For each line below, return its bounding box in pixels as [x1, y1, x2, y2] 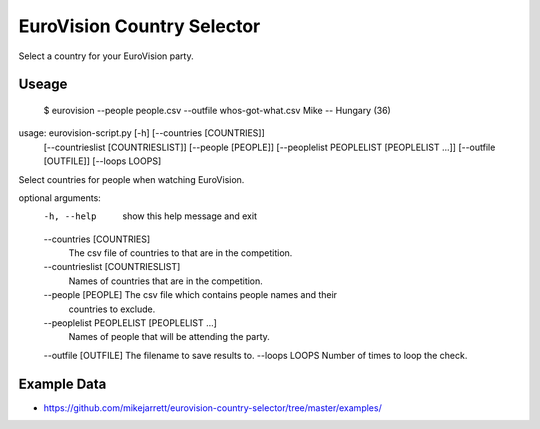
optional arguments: [18, 191, 102, 204]
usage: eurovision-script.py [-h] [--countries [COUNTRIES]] [18, 127, 265, 139]
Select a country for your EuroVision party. [18, 50, 194, 62]
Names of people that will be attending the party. [68, 331, 270, 343]
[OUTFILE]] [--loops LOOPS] [43, 155, 162, 167]
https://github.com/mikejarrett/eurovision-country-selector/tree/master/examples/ [43, 401, 382, 414]
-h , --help [43, 211, 97, 222]
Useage [18, 76, 68, 93]
